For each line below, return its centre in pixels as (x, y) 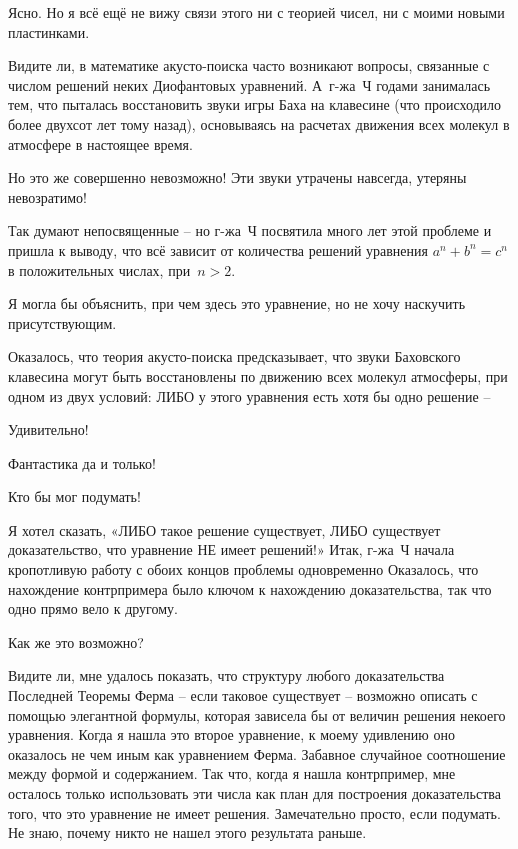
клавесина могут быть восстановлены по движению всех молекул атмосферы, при (258, 375)
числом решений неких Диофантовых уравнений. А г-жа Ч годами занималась (249, 84)
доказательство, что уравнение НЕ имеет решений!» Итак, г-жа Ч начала (231, 549)
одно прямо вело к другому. (93, 608)
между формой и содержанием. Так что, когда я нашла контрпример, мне (232, 773)
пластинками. (49, 31)
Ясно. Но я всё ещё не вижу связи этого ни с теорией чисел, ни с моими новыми (256, 12)
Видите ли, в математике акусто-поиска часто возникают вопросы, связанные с (249, 65)
